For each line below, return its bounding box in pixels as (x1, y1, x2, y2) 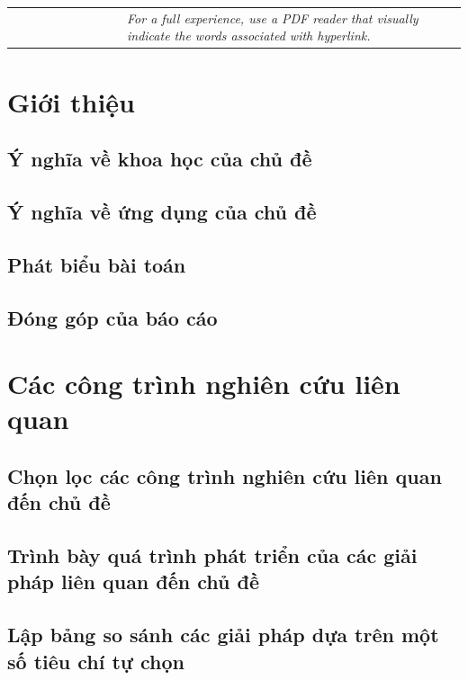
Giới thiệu (7, 83, 135, 120)
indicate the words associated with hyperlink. (127, 26, 371, 45)
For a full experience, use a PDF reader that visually (127, 8, 418, 27)
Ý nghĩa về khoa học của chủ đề (7, 145, 312, 173)
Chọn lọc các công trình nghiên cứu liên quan (7, 461, 442, 489)
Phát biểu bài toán (7, 250, 186, 278)
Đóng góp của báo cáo (7, 303, 218, 331)
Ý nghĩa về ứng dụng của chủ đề (7, 197, 317, 225)
